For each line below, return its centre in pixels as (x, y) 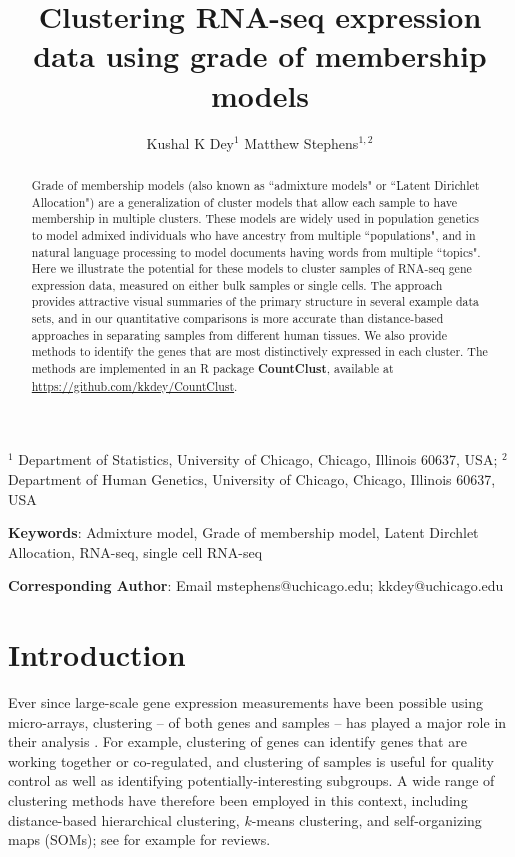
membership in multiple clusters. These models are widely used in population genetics (255, 218)
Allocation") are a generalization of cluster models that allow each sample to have (244, 201)
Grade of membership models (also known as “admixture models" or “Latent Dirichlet (255, 184)
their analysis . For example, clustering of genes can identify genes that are (237, 741)
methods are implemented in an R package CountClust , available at (212, 369)
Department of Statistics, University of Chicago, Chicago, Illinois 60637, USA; (258, 459)
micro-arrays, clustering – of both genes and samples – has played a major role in (257, 721)
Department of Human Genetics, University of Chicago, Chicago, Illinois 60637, (252, 479)
